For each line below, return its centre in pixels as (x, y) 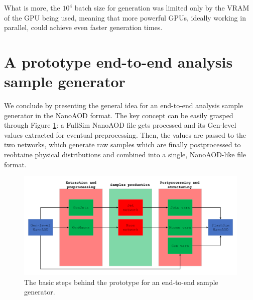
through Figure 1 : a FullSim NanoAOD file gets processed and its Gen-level (120, 125)
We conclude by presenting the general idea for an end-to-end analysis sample (124, 105)
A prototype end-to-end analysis (118, 61)
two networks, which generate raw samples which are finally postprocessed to (122, 144)
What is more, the (32, 8)
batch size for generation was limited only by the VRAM (162, 8)
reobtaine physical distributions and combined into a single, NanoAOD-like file (125, 155)
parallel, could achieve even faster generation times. (83, 27)
